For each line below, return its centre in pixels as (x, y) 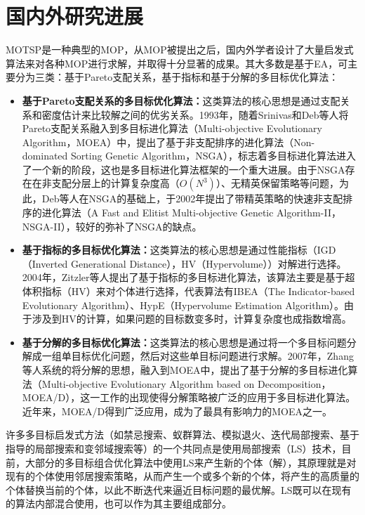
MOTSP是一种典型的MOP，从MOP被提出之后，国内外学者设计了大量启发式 (180, 50)
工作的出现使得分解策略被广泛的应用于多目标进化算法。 (228, 397)
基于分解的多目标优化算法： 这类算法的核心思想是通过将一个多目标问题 (184, 342)
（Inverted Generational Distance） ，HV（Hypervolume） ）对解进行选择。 (184, 263)
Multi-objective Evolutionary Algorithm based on (148, 383)
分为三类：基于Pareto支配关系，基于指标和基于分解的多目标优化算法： (177, 77)
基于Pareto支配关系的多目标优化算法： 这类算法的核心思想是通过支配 (181, 100)
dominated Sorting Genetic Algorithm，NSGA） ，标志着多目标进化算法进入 (189, 156)
